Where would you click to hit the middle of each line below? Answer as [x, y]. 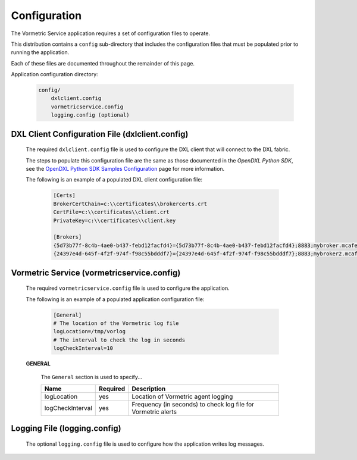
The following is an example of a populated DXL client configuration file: [114, 180]
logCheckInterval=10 [83, 348]
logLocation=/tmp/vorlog [90, 331]
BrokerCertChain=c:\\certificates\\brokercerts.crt [130, 204]
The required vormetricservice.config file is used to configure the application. [128, 288]
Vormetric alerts [154, 412]
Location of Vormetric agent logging [182, 396]
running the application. [40, 52]
